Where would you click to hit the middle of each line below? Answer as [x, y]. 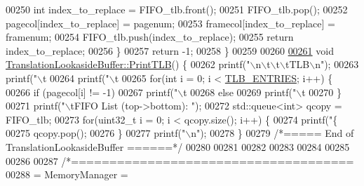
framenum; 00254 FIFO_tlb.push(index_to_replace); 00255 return [150, 37]
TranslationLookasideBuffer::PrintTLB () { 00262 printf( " [128, 64]
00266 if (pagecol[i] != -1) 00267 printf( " [92, 92]
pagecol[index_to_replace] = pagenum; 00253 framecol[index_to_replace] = [170, 23]
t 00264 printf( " [76, 78]
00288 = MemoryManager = [67, 174]
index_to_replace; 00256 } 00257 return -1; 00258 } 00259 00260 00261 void [170, 50]
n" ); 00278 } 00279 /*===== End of [272, 133]
